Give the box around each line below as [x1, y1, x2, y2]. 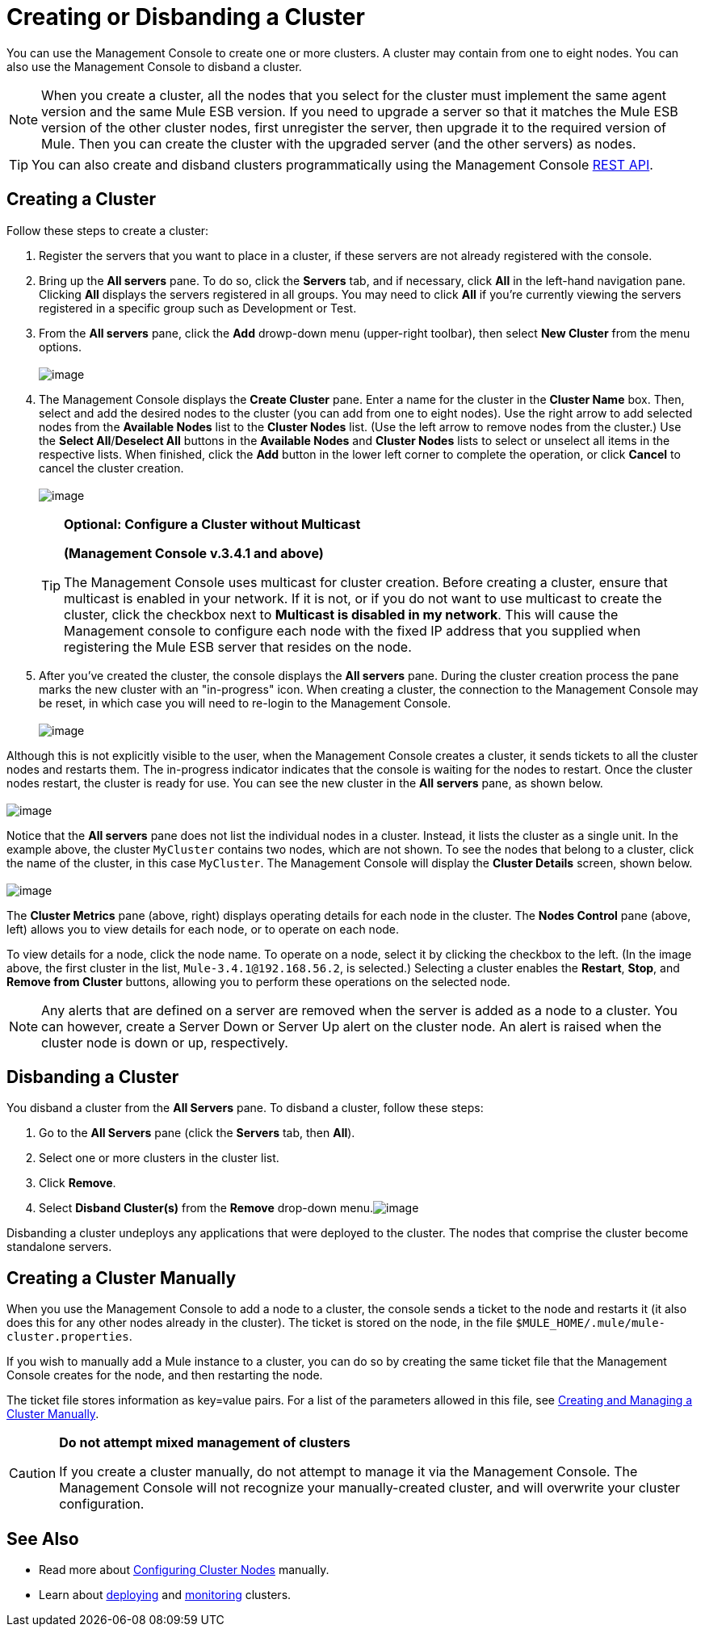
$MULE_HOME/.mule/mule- [515, 1316, 666, 1330]
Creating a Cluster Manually [6, 1267, 237, 1288]
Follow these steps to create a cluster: [6, 223, 209, 237]
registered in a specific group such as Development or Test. [39, 300, 357, 315]
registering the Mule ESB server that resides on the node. [64, 638, 412, 655]
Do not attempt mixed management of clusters [59, 1434, 350, 1451]
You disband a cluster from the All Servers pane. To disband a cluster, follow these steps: [6, 1101, 484, 1115]
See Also [6, 1528, 79, 1549]
